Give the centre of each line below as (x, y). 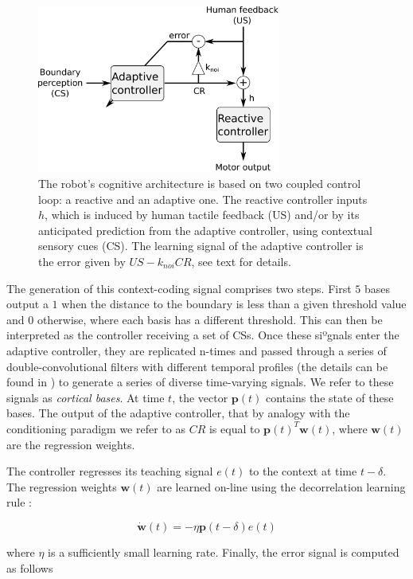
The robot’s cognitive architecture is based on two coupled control (200, 184)
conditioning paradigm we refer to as (96, 428)
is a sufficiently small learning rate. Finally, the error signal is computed (224, 552)
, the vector (200, 397)
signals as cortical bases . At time (86, 397)
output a (27, 304)
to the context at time (303, 471)
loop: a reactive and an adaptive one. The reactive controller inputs (203, 199)
